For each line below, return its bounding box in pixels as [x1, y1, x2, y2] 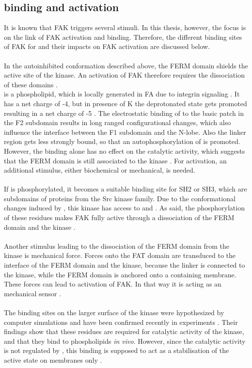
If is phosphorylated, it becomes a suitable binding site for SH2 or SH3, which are [4, 184, 247, 194]
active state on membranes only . [4, 354, 102, 365]
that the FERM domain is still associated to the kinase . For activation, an [4, 155, 227, 165]
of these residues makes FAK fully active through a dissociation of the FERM [4, 212, 235, 223]
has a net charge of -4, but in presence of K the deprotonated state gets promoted [4, 98, 247, 108]
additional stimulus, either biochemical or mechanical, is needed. [4, 165, 195, 175]
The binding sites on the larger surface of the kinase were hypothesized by [4, 307, 224, 318]
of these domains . [4, 79, 58, 89]
